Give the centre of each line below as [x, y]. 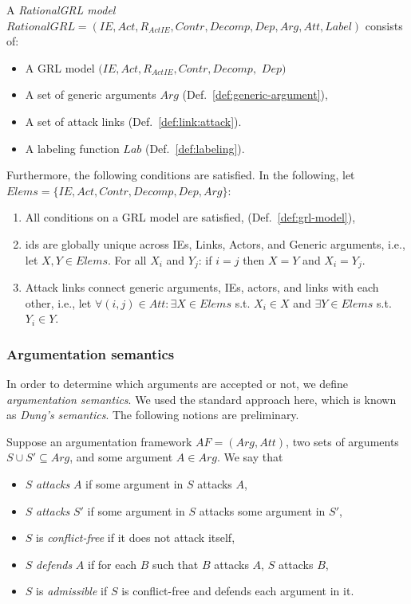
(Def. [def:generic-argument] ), [255, 94]
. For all [127, 259]
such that [176, 564]
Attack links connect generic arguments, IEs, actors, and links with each [202, 286]
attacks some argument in [262, 510]
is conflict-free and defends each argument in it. [238, 591]
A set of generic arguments [91, 94]
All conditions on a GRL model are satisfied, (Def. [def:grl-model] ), [190, 217]
